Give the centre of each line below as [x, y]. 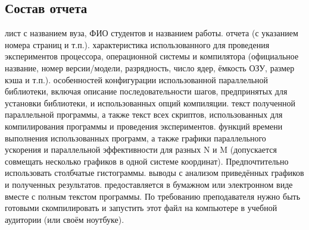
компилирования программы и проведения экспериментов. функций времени [144, 126]
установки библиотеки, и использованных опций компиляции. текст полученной [150, 103]
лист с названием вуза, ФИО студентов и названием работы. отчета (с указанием [152, 33]
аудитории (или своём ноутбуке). [65, 219]
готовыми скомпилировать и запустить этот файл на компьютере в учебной [141, 208]
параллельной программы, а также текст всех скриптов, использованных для [144, 114]
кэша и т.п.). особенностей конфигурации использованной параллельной [137, 79]
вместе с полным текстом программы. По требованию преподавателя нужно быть [153, 196]
